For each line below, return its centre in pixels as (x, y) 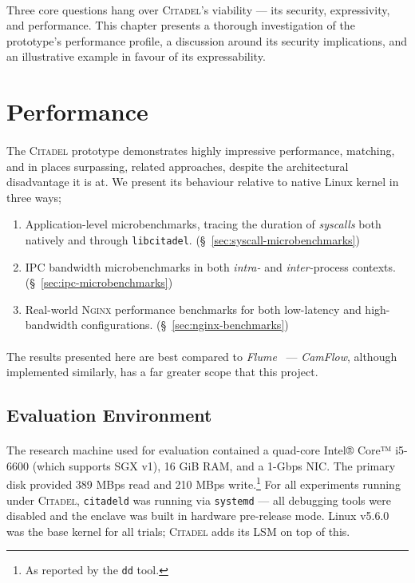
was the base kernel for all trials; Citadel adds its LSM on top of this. (178, 531)
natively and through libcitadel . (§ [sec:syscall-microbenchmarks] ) (192, 239)
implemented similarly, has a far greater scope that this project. (162, 372)
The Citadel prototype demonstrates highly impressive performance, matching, (201, 150)
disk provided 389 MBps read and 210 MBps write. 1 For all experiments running (204, 483)
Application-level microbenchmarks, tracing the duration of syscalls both (203, 224)
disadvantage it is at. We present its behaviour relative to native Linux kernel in (203, 182)
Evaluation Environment (109, 415)
